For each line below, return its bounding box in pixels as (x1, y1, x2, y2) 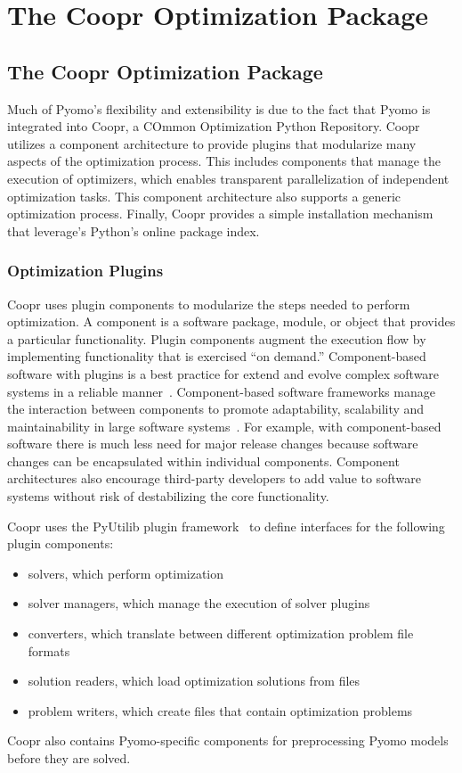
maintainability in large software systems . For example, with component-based (7, 416, 442, 435)
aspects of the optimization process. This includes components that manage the (7, 152, 442, 170)
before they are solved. (7, 749, 131, 768)
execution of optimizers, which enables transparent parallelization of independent (7, 169, 450, 187)
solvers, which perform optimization (28, 563, 224, 582)
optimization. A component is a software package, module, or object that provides (7, 312, 456, 331)
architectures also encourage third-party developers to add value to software (7, 469, 421, 488)
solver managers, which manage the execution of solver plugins (28, 594, 370, 613)
